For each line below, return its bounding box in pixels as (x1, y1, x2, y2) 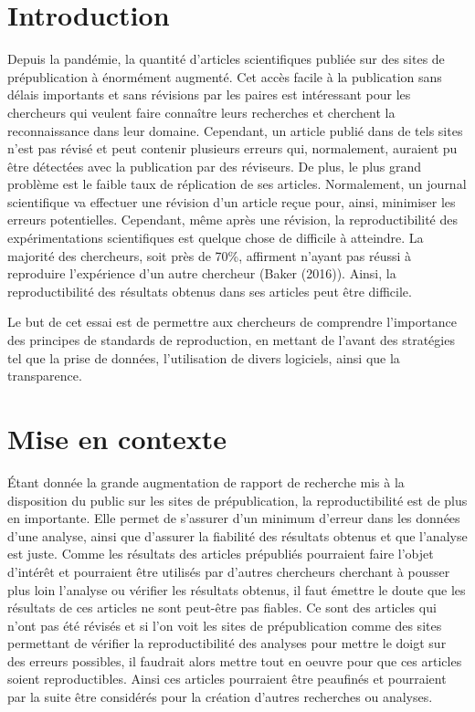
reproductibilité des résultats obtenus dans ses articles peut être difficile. (7, 281, 412, 300)
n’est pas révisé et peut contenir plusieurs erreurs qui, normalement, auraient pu (7, 139, 458, 158)
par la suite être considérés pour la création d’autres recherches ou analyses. (7, 687, 433, 707)
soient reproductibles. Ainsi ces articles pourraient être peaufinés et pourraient (7, 669, 447, 688)
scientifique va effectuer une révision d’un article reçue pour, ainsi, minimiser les (7, 192, 456, 211)
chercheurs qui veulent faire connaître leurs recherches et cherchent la (7, 102, 396, 121)
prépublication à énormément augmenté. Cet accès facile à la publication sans (7, 67, 442, 86)
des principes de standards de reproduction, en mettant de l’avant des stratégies (7, 330, 455, 350)
